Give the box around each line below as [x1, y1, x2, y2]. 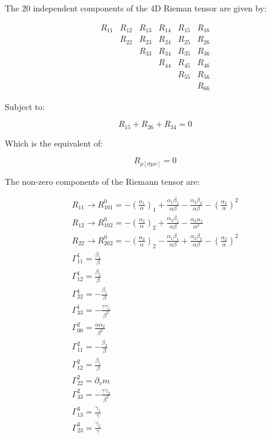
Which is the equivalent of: [5, 136, 103, 149]
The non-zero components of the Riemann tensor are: [5, 175, 200, 187]
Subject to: [5, 100, 45, 112]
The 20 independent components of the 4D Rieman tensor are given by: [5, 2, 267, 14]
